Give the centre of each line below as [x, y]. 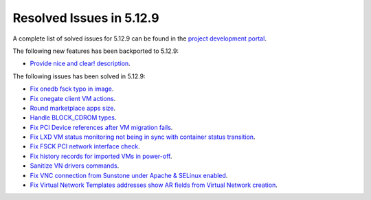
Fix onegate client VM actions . [73, 98]
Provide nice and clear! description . [80, 64]
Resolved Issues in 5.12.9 [86, 18]
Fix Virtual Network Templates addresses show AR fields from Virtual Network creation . [154, 185]
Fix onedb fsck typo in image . [72, 89]
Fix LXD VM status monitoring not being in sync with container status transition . [143, 137]
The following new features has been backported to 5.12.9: [95, 51]
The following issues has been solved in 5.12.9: [79, 76]
